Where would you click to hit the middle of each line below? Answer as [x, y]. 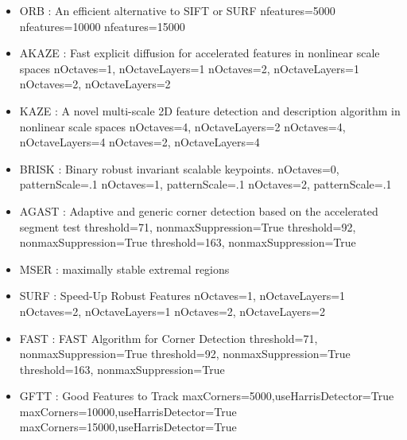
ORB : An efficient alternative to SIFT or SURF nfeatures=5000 [177, 10]
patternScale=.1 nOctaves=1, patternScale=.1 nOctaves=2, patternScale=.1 [205, 184]
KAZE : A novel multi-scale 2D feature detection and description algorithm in [210, 110]
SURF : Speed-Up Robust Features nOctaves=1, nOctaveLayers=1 [182, 296]
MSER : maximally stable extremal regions [124, 269]
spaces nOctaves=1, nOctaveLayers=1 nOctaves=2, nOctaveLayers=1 [189, 68]
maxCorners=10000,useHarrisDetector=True [128, 411]
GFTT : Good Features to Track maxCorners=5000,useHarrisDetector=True [207, 396]
